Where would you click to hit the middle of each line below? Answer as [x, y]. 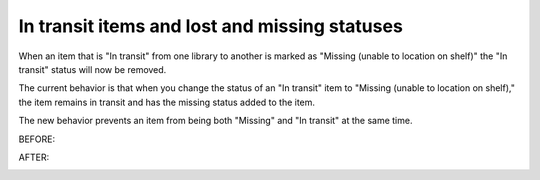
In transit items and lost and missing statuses [211, 26]
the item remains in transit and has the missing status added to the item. [166, 102]
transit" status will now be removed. [92, 69]
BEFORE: [37, 139]
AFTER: [34, 157]
